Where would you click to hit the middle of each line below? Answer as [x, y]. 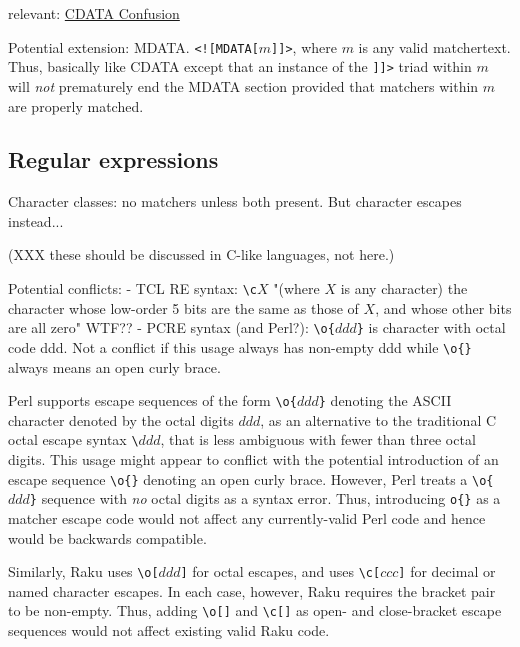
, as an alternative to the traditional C [378, 419]
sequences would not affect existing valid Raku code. [169, 630]
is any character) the [404, 288]
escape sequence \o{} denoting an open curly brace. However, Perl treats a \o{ [251, 478]
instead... [36, 220]
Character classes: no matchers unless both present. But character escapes [235, 201]
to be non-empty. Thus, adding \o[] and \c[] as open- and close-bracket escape [255, 610]
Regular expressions [113, 159]
